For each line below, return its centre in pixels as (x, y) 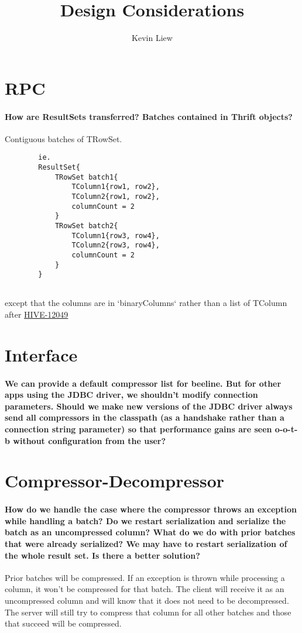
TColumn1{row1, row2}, (116, 187)
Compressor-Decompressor (115, 481)
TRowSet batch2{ (86, 226)
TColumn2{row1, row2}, (116, 196)
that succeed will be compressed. (63, 623)
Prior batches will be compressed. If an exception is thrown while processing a (145, 577)
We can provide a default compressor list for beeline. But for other (143, 383)
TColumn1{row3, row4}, (116, 235)
